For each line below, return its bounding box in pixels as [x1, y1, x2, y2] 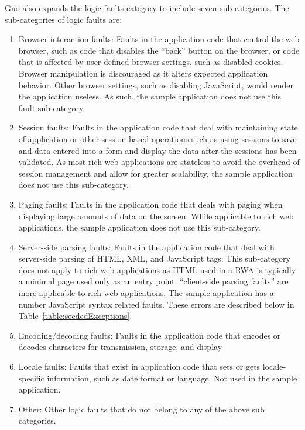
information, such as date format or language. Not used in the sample [47, 371, 297, 384]
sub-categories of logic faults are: [5, 13, 122, 25]
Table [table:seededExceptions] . [18, 309, 132, 322]
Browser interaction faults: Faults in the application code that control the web [18, 33, 300, 45]
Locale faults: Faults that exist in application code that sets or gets [18, 360, 261, 373]
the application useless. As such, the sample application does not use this [18, 90, 282, 102]
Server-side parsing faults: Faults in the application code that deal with [18, 240, 275, 253]
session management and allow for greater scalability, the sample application [18, 167, 293, 179]
